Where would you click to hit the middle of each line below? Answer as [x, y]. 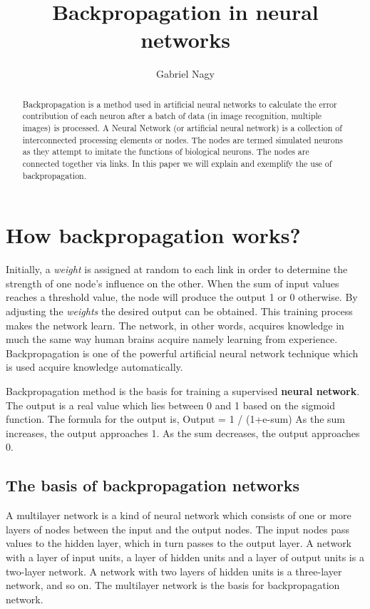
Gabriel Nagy [185, 74]
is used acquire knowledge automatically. [94, 367]
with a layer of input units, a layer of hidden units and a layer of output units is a [185, 557]
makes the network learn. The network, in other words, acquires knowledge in [175, 325]
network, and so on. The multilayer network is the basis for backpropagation [173, 585]
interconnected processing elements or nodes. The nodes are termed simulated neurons [183, 139]
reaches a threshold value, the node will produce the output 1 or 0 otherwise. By [182, 297]
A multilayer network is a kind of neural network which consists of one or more [179, 515]
